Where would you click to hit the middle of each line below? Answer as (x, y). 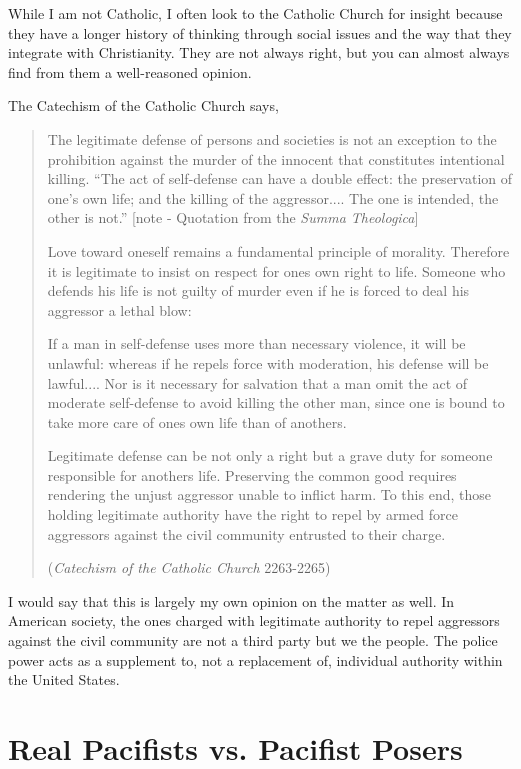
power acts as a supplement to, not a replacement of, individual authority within (255, 659)
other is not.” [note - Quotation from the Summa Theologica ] (233, 217)
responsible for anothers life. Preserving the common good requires (252, 474)
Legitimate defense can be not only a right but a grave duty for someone (270, 455)
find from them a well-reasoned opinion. (130, 71)
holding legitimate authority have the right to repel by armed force (252, 514)
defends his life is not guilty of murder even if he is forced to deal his (258, 290)
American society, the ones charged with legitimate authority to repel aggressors (254, 620)
